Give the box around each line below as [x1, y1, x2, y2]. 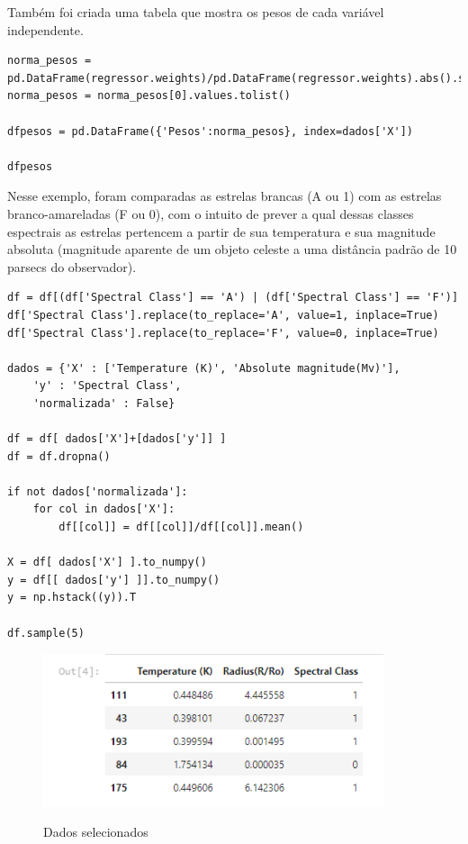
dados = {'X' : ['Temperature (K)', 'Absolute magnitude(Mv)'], [7, 361, 400, 375]
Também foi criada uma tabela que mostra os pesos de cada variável [7, 3, 384, 21]
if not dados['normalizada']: [7, 485, 188, 498]
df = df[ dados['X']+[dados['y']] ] [7, 432, 227, 446]
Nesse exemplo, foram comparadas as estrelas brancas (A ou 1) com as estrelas [7, 186, 442, 205]
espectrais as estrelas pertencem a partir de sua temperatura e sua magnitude [7, 222, 436, 240]
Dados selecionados [43, 822, 148, 841]
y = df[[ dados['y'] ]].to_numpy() [7, 573, 220, 586]
